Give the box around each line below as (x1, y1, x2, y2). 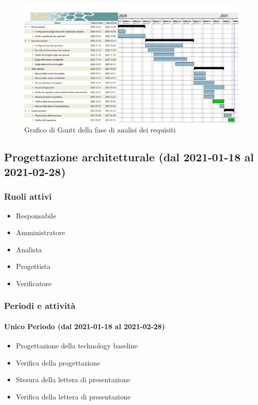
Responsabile (16, 210, 57, 220)
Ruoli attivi (4, 190, 52, 203)
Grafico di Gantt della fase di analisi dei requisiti (24, 124, 176, 134)
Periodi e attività (4, 299, 76, 312)
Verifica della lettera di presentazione (16, 391, 131, 401)
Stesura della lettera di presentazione (16, 374, 131, 385)
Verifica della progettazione (16, 357, 100, 368)
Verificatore (16, 278, 51, 288)
